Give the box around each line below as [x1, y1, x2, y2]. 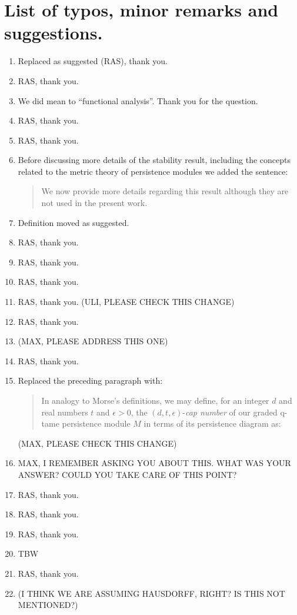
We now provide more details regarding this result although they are [41, 185, 289, 197]
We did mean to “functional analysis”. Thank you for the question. [18, 94, 258, 107]
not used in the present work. [41, 197, 148, 209]
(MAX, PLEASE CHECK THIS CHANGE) [18, 437, 177, 449]
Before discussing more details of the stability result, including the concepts [18, 154, 291, 166]
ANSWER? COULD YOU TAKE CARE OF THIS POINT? [18, 468, 237, 480]
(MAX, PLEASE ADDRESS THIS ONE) [18, 335, 168, 347]
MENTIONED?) [18, 599, 78, 611]
